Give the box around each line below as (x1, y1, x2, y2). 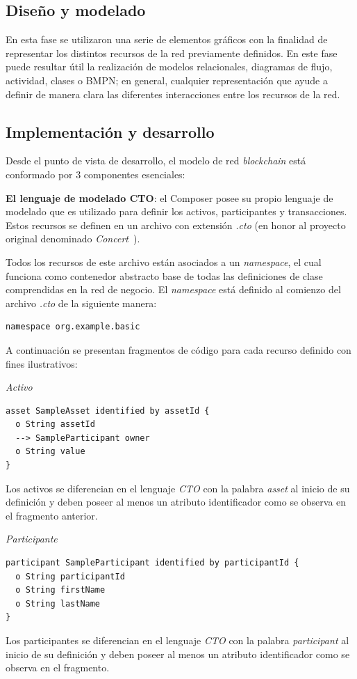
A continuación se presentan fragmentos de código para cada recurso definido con (6, 342, 351, 357)
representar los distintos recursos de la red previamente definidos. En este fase (6, 45, 338, 60)
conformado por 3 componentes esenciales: (6, 166, 185, 181)
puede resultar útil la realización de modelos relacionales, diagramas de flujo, (6, 59, 333, 74)
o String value (15, 446, 85, 457)
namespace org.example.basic (6, 322, 140, 332)
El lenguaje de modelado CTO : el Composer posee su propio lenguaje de (6, 190, 333, 205)
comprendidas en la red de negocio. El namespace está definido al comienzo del (6, 282, 341, 297)
